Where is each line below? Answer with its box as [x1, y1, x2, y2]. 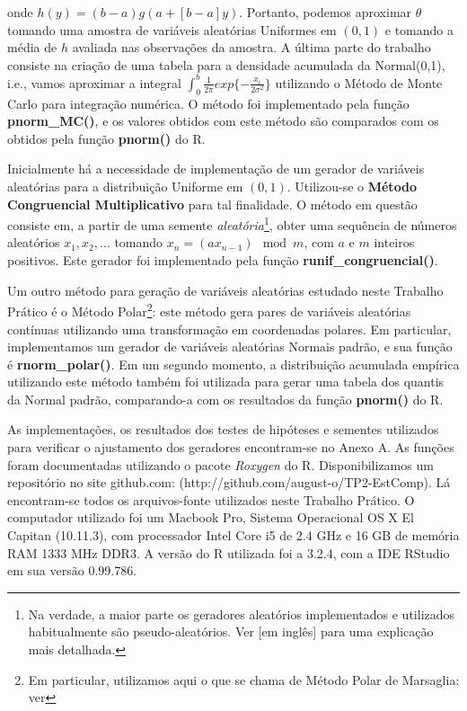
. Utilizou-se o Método [286, 177, 418, 196]
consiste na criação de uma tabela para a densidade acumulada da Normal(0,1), [7, 55, 445, 74]
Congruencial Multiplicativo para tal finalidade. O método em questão [7, 194, 418, 213]
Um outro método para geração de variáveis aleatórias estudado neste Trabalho [7, 280, 444, 299]
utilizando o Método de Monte [275, 73, 443, 92]
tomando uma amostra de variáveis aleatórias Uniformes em [7, 20, 337, 39]
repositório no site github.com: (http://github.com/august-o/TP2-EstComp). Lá [7, 473, 451, 492]
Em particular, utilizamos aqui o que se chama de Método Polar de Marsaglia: [28, 670, 460, 689]
